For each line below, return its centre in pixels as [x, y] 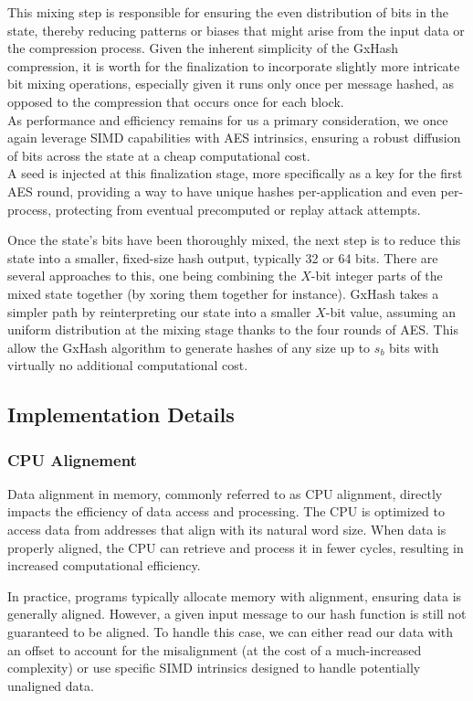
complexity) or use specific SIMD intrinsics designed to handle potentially [214, 668]
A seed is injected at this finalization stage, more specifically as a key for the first [235, 173]
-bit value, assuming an [390, 311]
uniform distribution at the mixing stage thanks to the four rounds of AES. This [233, 329]
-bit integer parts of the [377, 276]
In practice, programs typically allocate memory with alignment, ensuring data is [235, 595]
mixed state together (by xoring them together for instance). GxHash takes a [223, 293]
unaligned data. [51, 685]
